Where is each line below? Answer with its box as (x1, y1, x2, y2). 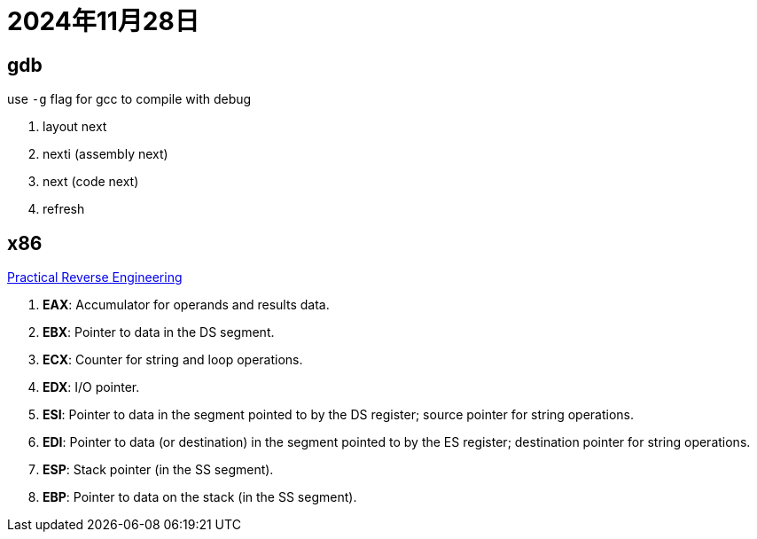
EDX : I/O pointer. (43, 379, 140, 395)
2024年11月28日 (7, 6, 199, 36)
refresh (43, 201, 85, 217)
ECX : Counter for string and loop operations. (43, 352, 303, 368)
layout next (43, 119, 107, 135)
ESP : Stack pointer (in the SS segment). (43, 462, 274, 478)
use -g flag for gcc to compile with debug (7, 91, 252, 107)
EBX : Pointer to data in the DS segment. (43, 324, 275, 340)
